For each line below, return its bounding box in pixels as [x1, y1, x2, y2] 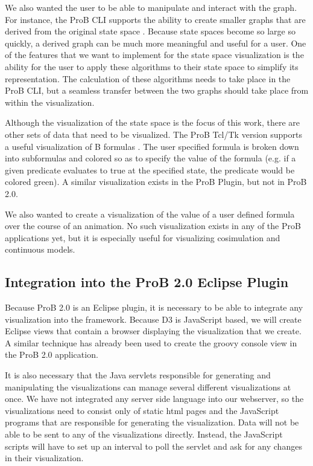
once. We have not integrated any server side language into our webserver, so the [5, 392, 304, 405]
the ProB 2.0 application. [5, 348, 98, 361]
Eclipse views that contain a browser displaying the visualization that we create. [5, 325, 302, 337]
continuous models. [5, 243, 75, 256]
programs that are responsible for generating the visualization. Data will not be [5, 416, 299, 429]
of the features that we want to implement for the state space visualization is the [5, 48, 304, 61]
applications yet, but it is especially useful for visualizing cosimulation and [5, 231, 280, 244]
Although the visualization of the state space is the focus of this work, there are [5, 116, 300, 129]
